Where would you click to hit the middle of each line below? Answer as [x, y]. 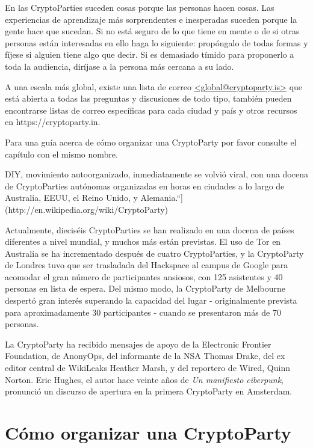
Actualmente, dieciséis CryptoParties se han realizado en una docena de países [150, 229]
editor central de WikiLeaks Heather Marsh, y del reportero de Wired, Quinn [147, 368]
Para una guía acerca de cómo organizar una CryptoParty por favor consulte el [151, 142]
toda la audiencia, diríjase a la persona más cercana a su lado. [119, 66]
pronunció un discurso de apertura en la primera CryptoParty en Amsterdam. [149, 391]
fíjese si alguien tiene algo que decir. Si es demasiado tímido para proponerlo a [150, 54]
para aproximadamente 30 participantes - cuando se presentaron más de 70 [143, 312]
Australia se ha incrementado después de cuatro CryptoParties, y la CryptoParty [154, 253]
